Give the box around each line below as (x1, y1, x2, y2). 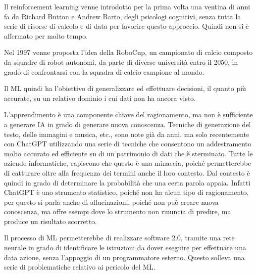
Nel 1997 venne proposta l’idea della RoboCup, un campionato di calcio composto (4, 47, 253, 57)
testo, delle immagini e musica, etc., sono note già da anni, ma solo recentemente (4, 129, 250, 139)
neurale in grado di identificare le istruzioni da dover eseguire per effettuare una (4, 242, 246, 253)
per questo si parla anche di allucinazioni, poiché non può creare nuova (4, 196, 219, 207)
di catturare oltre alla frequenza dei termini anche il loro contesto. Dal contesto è (4, 167, 250, 178)
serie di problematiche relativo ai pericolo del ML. (4, 262, 155, 272)
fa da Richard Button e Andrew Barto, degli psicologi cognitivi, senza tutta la (4, 11, 241, 21)
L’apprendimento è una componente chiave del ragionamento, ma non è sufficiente (4, 109, 253, 120)
